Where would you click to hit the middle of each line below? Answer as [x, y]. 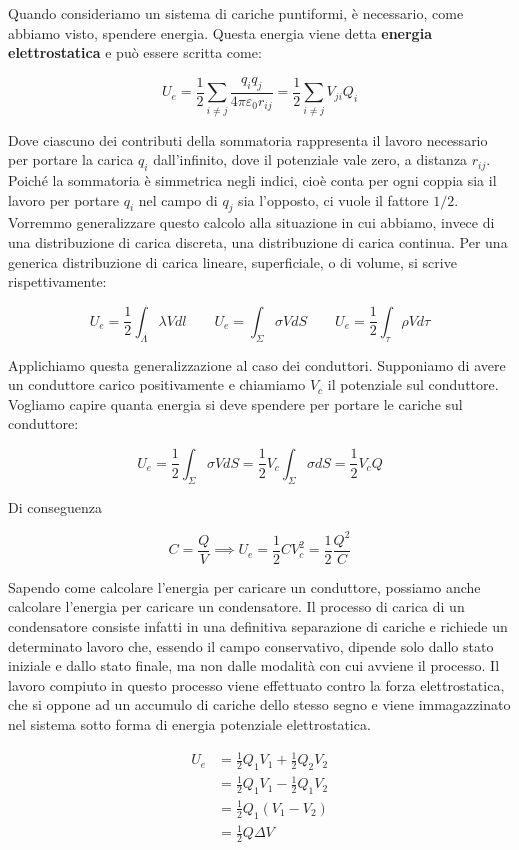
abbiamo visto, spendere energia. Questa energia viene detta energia [220, 32]
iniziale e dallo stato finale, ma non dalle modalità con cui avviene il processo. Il [254, 665]
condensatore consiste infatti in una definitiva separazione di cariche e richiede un [258, 626]
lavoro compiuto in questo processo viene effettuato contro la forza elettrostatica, [256, 684]
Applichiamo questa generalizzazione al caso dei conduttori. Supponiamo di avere [257, 364]
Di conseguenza [55, 506]
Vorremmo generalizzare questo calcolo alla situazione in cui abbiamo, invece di [251, 222]
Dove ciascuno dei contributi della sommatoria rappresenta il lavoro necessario [248, 139]
